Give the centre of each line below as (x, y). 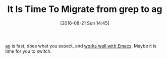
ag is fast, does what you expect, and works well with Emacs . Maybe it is (81, 45)
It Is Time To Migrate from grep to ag (85, 9)
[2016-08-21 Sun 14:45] (85, 23)
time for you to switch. (29, 51)
